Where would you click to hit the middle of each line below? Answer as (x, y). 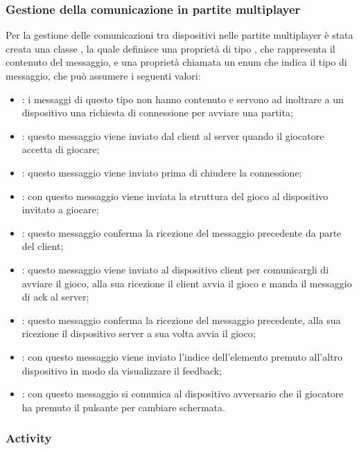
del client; (43, 246)
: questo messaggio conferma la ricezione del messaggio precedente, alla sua (181, 319)
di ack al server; (55, 297)
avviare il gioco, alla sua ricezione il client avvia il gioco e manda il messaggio (187, 283)
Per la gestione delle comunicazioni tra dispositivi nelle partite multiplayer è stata (179, 35)
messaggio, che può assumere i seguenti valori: (103, 75)
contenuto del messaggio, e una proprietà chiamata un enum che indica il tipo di (176, 62)
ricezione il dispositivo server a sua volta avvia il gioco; (139, 333)
